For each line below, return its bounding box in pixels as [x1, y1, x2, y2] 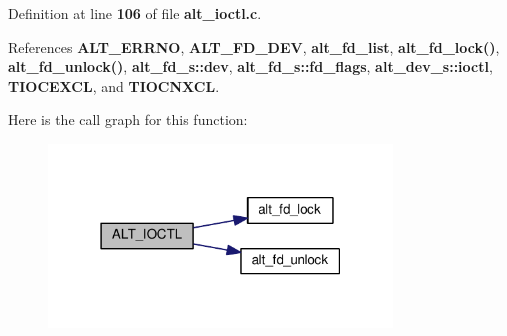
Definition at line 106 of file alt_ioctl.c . [8, 3, 262, 23]
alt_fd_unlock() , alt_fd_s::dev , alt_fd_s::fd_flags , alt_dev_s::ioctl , [8, 56, 493, 77]
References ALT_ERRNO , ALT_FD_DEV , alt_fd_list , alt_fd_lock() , [8, 36, 500, 57]
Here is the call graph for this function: [8, 109, 248, 130]
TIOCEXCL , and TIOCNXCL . [8, 75, 220, 96]
